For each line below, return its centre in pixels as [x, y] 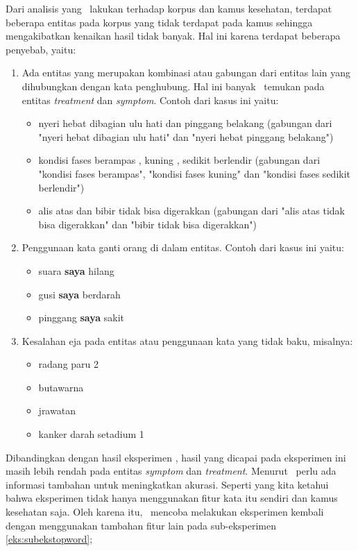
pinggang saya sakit [82, 317]
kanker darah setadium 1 [91, 434]
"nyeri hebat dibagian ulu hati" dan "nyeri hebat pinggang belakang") [186, 136]
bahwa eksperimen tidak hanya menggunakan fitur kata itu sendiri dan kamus [172, 498]
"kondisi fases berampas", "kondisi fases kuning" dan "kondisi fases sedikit [195, 173]
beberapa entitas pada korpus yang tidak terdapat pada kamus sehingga [159, 22]
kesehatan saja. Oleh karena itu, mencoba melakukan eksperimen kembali [165, 512]
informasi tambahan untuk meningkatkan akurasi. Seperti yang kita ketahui [167, 484]
